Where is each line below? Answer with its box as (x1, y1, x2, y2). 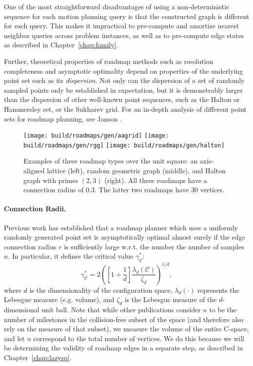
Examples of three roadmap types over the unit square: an (23, 156, 198, 166)
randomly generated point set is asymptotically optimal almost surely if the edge (4, 232, 245, 242)
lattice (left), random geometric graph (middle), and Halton (47, 165, 226, 176)
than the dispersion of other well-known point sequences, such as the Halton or (4, 94, 240, 104)
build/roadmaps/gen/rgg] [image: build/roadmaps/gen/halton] (23, 142, 225, 149)
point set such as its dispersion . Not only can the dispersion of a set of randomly (4, 75, 245, 85)
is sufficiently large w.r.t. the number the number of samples (64, 241, 244, 251)
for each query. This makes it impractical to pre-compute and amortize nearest (4, 20, 239, 31)
